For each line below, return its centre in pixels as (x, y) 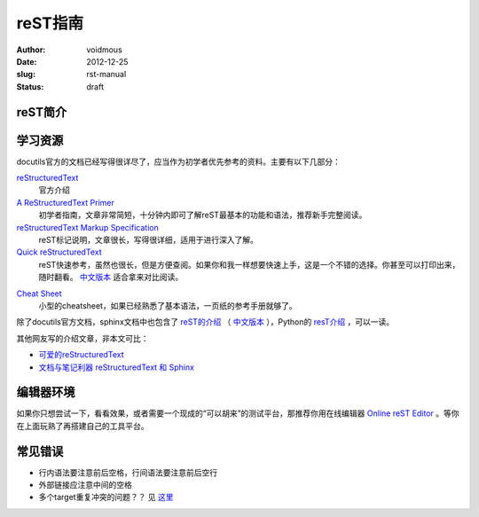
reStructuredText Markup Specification (87, 227)
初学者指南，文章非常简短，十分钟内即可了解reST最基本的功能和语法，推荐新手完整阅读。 (203, 215)
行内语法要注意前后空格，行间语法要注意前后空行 (128, 472)
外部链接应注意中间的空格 (85, 485)
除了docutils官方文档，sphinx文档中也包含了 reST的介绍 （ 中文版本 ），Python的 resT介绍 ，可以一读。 (205, 322)
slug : (26, 74)
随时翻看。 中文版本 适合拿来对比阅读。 (111, 277)
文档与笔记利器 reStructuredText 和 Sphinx (117, 367)
